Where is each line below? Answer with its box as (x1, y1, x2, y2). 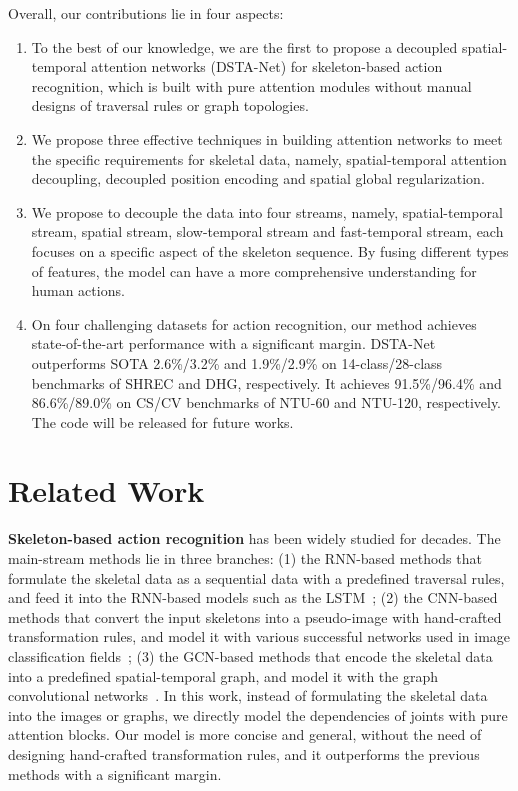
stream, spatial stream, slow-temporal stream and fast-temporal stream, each (31, 221, 504, 242)
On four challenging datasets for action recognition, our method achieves (31, 313, 477, 334)
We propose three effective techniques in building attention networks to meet (31, 128, 503, 149)
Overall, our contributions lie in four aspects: (8, 3, 284, 23)
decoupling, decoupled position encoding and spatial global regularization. (31, 168, 485, 189)
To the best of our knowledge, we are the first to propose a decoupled (31, 36, 458, 57)
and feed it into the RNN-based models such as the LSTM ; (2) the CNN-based (8, 587, 498, 608)
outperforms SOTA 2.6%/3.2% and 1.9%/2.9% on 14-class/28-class (31, 352, 443, 373)
